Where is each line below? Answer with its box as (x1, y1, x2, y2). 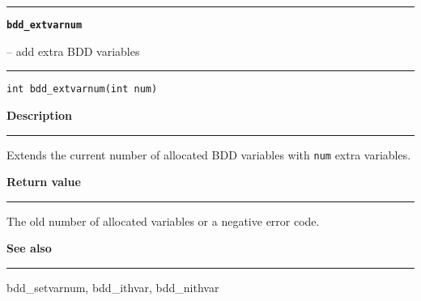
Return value (6, 173, 81, 190)
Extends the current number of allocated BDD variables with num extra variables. (6, 146, 411, 163)
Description (6, 106, 73, 123)
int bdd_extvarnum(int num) (6, 83, 158, 95)
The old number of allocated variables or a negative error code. (6, 212, 320, 229)
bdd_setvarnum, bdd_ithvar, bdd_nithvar (6, 278, 219, 295)
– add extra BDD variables (6, 42, 140, 59)
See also (6, 240, 52, 256)
